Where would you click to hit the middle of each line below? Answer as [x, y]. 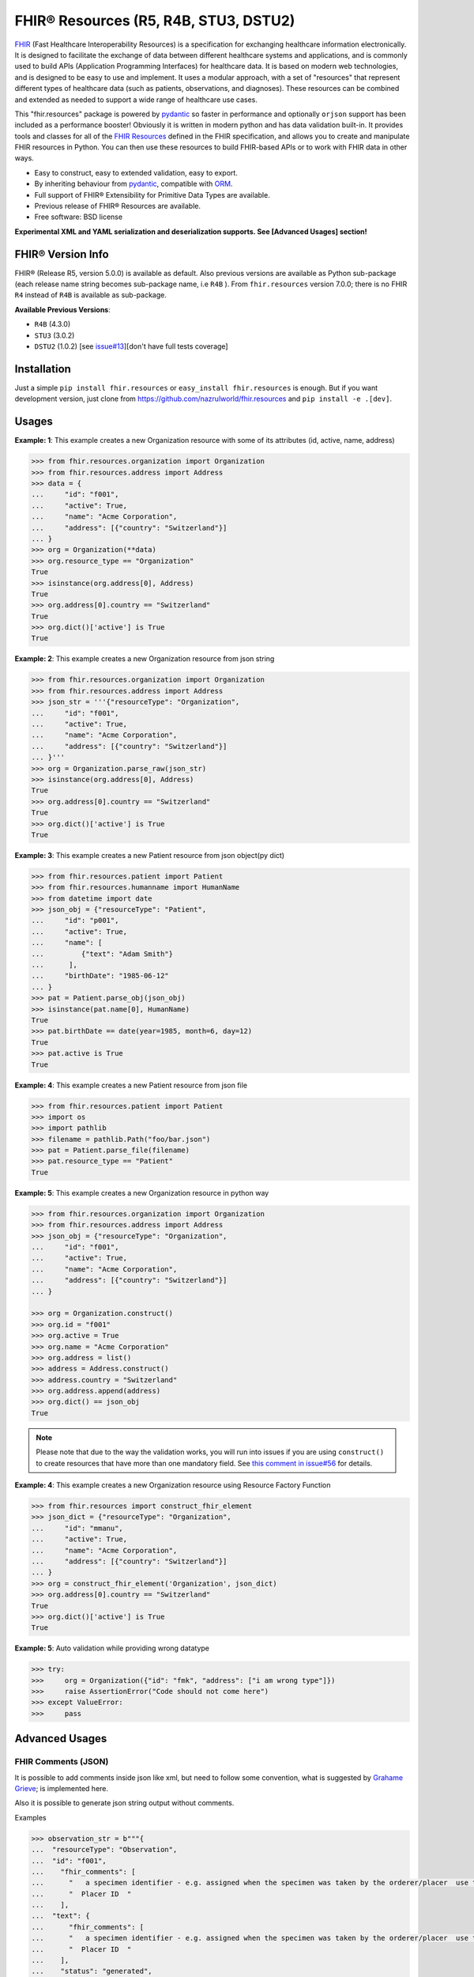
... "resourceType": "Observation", [104, 1850]
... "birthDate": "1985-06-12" [100, 976]
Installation [43, 369]
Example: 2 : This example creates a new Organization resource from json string [145, 659]
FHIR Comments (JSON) [62, 1762]
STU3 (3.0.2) [55, 335]
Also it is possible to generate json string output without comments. [124, 1803]
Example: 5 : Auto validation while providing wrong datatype [112, 1648]
